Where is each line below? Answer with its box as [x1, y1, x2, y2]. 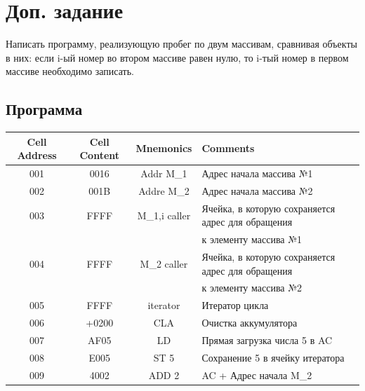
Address [17, 148, 57, 163]
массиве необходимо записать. [6, 64, 134, 78]
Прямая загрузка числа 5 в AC [201, 332, 333, 347]
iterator [147, 298, 180, 313]
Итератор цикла [201, 298, 269, 313]
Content [79, 148, 120, 163]
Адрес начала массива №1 [201, 166, 313, 181]
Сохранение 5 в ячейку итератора [201, 350, 345, 364]
